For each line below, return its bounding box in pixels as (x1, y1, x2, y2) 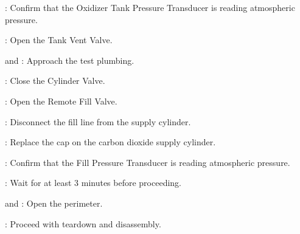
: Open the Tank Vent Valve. (5, 33, 113, 46)
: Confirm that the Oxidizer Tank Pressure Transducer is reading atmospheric (5, 1, 295, 13)
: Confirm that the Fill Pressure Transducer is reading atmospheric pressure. (5, 156, 290, 168)
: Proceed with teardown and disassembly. (5, 217, 161, 230)
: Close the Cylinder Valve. (5, 74, 105, 87)
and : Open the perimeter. (5, 196, 103, 209)
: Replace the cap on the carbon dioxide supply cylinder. (5, 136, 216, 148)
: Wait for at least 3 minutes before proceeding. (5, 176, 181, 189)
